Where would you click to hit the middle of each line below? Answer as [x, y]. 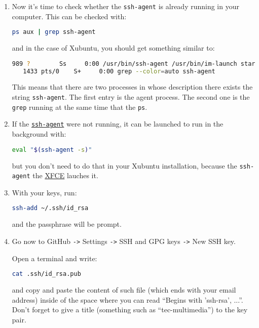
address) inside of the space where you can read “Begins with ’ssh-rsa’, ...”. [127, 299]
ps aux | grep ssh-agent [54, 32]
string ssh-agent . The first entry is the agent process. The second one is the [131, 97]
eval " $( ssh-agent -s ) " [52, 150]
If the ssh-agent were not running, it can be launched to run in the [118, 124]
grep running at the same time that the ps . [80, 107]
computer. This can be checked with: [69, 16]
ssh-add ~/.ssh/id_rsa [50, 208]
